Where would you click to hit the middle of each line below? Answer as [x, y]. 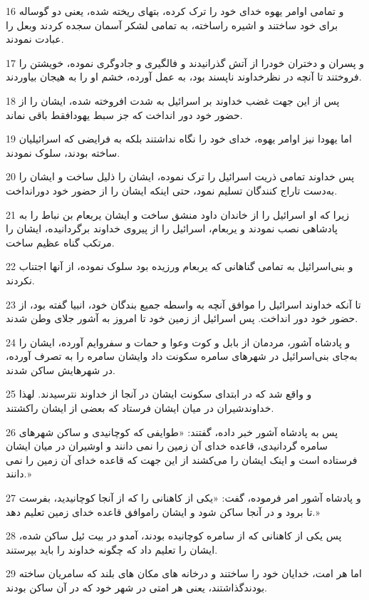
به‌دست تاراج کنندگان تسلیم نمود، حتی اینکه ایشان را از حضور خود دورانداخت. [172, 190]
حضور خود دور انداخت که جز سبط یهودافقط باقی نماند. [124, 114]
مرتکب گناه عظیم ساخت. [60, 242]
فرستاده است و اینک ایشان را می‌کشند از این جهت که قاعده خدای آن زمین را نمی [182, 459]
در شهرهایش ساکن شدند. [61, 369]
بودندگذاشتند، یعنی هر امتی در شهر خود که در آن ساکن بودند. [136, 587]
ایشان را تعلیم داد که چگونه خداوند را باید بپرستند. [112, 549]
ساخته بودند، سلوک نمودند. [63, 152]
